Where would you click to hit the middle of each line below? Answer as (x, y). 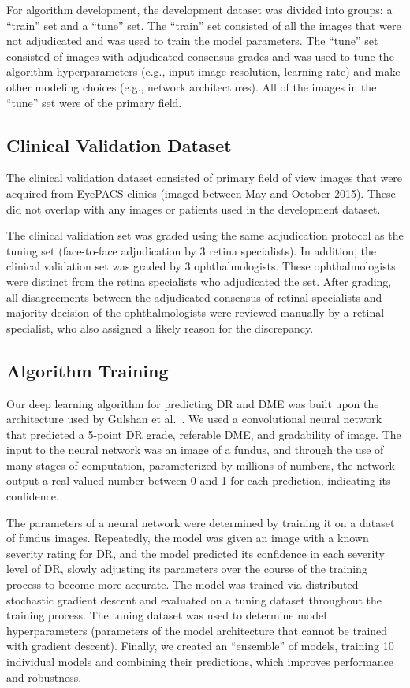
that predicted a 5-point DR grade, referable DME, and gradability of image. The (204, 434)
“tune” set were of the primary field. (94, 102)
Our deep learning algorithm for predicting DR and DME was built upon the (193, 403)
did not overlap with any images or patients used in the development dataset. (194, 208)
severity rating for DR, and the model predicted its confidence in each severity (196, 553)
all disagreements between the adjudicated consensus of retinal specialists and (194, 297)
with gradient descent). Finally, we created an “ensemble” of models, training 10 (200, 646)
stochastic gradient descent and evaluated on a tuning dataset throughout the (194, 599)
